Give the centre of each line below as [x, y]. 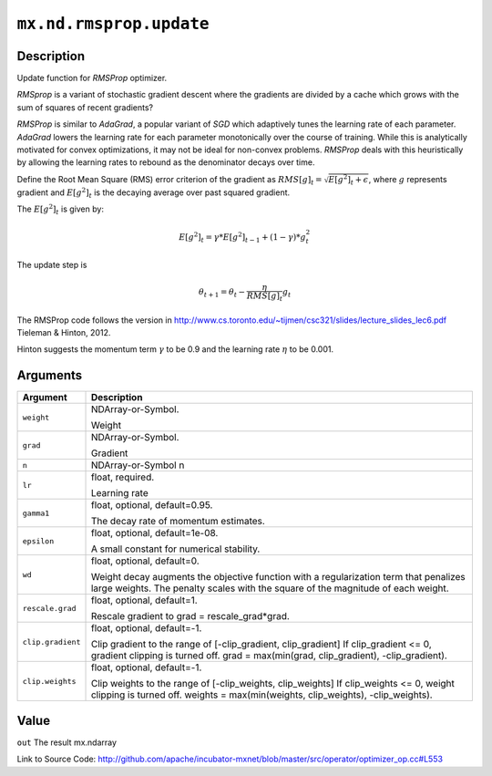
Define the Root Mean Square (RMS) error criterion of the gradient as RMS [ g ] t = [169, 180]
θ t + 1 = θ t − [222, 294]
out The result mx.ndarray [67, 742]
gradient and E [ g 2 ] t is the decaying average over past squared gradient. [154, 193]
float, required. [123, 477]
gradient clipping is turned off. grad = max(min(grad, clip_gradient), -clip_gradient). [269, 656]
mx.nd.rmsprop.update [113, 24]
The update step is [52, 264]
